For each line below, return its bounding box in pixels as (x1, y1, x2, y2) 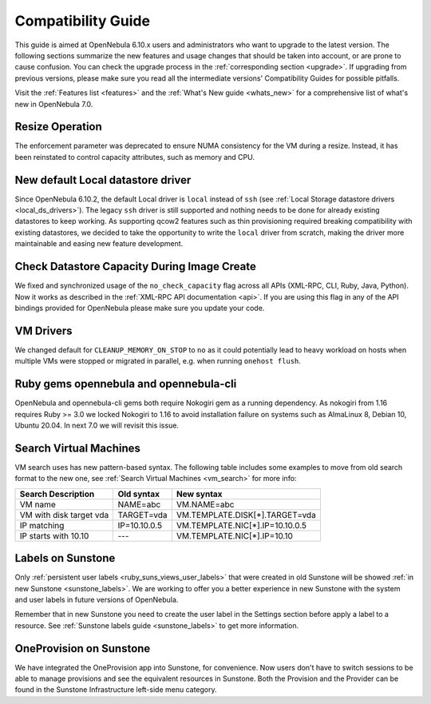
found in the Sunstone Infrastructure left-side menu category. (14, 685, 217, 694)
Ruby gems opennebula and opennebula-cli (14, 377, 237, 391)
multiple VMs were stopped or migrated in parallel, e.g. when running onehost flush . (14, 356, 301, 366)
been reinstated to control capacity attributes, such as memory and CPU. (14, 152, 255, 161)
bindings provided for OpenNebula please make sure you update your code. (14, 303, 265, 312)
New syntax (176, 488, 223, 499)
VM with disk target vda (19, 509, 109, 520)
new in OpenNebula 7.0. (14, 99, 93, 109)
